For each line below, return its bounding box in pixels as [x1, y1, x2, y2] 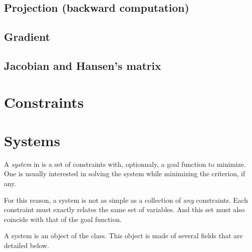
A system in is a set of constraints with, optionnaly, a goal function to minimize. [4, 158, 246, 169]
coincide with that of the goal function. [4, 214, 122, 224]
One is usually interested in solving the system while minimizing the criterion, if [4, 168, 245, 179]
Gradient [4, 29, 50, 44]
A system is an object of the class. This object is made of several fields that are [4, 230, 243, 241]
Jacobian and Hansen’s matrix [4, 58, 161, 73]
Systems [4, 130, 60, 150]
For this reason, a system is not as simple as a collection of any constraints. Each [4, 194, 248, 205]
